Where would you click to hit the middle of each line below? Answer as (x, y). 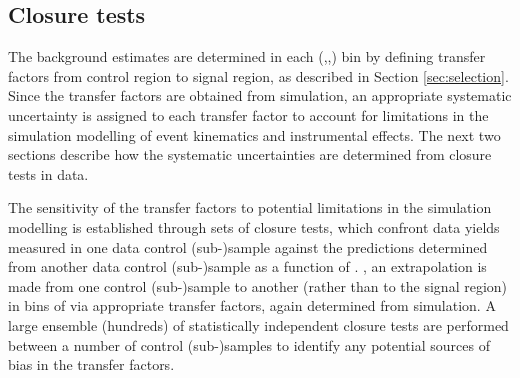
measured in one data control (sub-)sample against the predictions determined (248, 246)
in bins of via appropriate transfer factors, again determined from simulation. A (252, 305)
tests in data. (48, 173)
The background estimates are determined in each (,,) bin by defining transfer (247, 56)
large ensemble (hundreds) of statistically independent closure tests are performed (258, 324)
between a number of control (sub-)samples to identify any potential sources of (249, 344)
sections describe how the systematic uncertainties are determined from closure (250, 154)
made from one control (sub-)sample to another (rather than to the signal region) (258, 285)
